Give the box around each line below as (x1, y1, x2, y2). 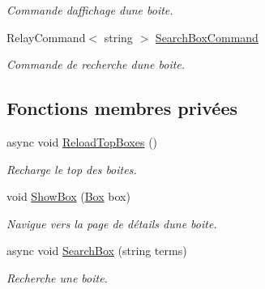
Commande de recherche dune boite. (6, 56, 186, 73)
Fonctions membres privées (6, 96, 238, 121)
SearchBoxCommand (155, 28, 259, 45)
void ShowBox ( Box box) (6, 188, 130, 205)
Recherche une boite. (6, 269, 108, 286)
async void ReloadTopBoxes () (6, 133, 158, 150)
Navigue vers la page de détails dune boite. (6, 215, 217, 232)
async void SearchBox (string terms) (6, 242, 187, 259)
